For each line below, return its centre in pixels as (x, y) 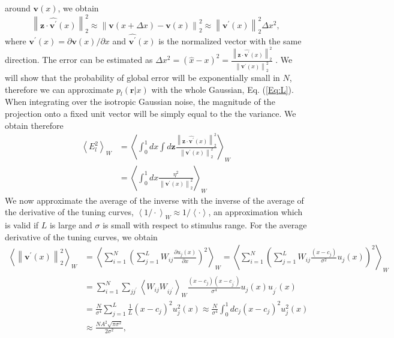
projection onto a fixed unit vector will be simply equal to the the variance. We (151, 114)
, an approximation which (255, 212)
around (18, 8)
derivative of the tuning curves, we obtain (81, 236)
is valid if (22, 225)
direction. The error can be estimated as (79, 60)
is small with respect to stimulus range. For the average (205, 225)
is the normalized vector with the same (230, 40)
